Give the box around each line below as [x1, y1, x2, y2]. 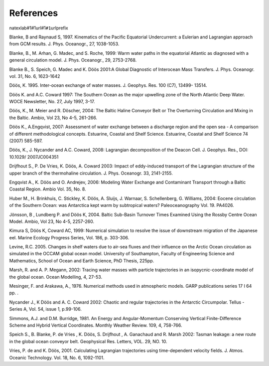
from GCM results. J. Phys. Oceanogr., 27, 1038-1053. [9, 41, 120, 47]
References [9, 7, 58, 18]
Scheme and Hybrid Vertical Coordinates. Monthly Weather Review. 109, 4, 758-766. [9, 322, 182, 328]
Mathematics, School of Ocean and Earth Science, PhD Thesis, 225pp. [9, 257, 154, 264]
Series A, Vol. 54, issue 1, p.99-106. [9, 306, 82, 312]
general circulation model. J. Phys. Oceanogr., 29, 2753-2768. [9, 57, 137, 63]
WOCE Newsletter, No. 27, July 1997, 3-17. [9, 99, 95, 105]
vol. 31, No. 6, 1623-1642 [9, 73, 60, 79]
